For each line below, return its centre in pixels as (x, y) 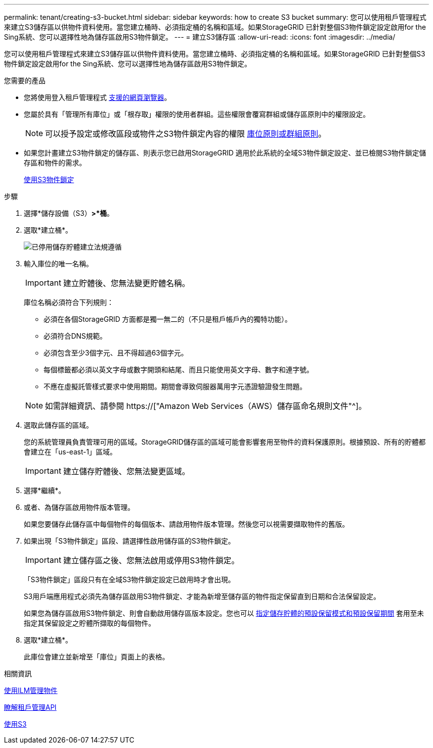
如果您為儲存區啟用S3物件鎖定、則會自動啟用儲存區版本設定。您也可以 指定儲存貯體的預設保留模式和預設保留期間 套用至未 (224, 613)
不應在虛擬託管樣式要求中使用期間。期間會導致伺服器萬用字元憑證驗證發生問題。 (175, 386)
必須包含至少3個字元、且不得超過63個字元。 (116, 353)
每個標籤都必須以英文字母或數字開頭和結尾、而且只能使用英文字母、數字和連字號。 (178, 370)
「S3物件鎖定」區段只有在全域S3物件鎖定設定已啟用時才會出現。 (130, 579)
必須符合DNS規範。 (75, 336)
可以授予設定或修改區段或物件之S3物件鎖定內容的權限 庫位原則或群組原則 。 (186, 134)
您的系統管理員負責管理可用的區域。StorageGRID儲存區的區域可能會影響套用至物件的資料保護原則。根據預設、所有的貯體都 (225, 442)
